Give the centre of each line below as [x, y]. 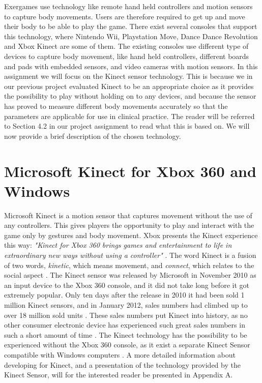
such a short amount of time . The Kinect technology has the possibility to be [126, 334]
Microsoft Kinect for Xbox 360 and [130, 171]
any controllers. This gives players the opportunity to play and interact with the [129, 225]
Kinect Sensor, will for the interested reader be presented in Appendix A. [119, 375]
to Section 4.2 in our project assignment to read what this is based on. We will [127, 126]
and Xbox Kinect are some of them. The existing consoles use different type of [126, 46]
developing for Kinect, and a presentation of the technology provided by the [122, 364]
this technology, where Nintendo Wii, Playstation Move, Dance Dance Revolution [131, 36]
